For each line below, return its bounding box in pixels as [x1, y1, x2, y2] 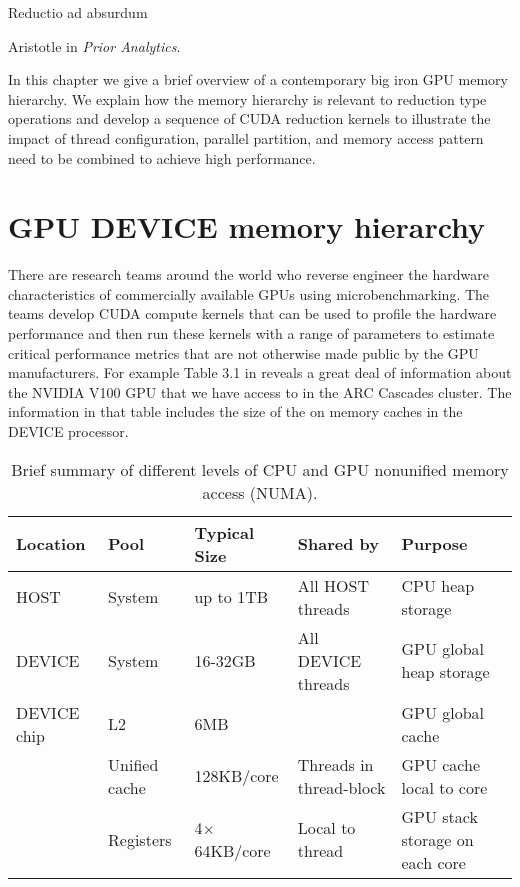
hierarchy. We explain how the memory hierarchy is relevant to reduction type [8, 88, 487, 109]
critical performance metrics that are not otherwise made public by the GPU [8, 342, 479, 363]
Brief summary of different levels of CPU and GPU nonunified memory [11, 457, 509, 481]
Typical [194, 520, 255, 544]
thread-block [297, 775, 386, 799]
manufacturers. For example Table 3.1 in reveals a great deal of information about [8, 362, 512, 383]
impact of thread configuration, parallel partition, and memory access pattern [8, 127, 484, 148]
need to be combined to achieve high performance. [8, 147, 316, 168]
